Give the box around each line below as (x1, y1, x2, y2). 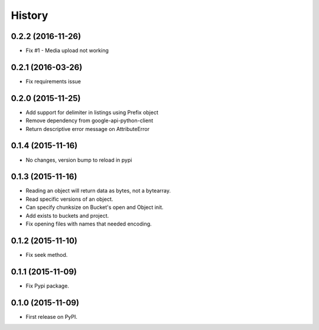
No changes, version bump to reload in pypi (25, 156, 132, 164)
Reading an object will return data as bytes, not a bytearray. (25, 187, 171, 194)
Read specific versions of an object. (25, 195, 113, 202)
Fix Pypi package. (25, 282, 69, 289)
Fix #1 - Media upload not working (25, 47, 109, 54)
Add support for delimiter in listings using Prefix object (25, 109, 159, 116)
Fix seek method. (25, 251, 68, 258)
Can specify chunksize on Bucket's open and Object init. (25, 204, 164, 211)
